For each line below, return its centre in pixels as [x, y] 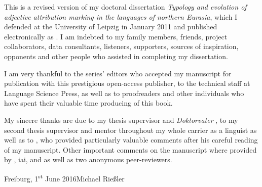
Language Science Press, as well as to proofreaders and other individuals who [124, 93]
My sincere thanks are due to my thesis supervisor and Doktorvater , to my [121, 120]
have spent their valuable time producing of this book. [88, 103]
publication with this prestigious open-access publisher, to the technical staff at [127, 83]
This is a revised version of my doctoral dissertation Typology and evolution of [125, 7]
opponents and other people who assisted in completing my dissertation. [116, 56]
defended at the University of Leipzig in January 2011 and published [111, 27]
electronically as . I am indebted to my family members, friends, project [116, 36]
